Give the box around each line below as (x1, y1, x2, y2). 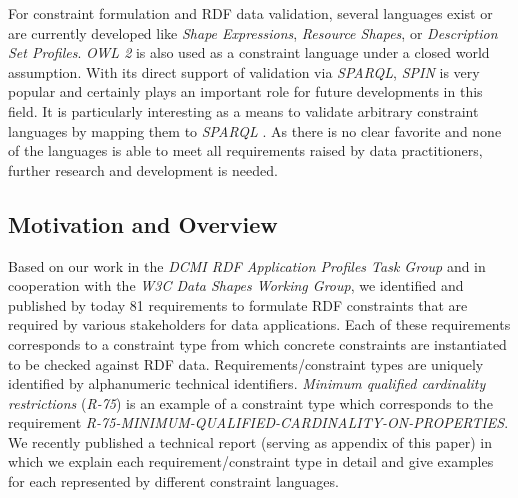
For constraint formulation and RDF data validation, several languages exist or (8, 3, 493, 23)
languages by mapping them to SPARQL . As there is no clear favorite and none (8, 120, 502, 141)
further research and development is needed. (8, 159, 278, 180)
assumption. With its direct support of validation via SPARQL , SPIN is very (8, 61, 480, 82)
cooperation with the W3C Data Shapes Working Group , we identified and (8, 275, 464, 296)
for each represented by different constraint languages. (8, 471, 339, 492)
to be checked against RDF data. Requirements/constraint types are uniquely (8, 353, 484, 374)
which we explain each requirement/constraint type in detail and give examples (8, 451, 494, 472)
